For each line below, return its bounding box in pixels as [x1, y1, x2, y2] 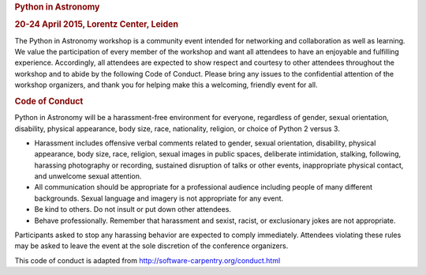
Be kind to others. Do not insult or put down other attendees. [34, 205, 232, 214]
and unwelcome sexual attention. [34, 171, 142, 181]
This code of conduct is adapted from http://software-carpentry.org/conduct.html [14, 255, 281, 265]
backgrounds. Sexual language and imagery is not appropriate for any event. [34, 194, 284, 203]
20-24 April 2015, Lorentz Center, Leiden [14, 19, 179, 30]
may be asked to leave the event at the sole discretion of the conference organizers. [14, 241, 289, 251]
